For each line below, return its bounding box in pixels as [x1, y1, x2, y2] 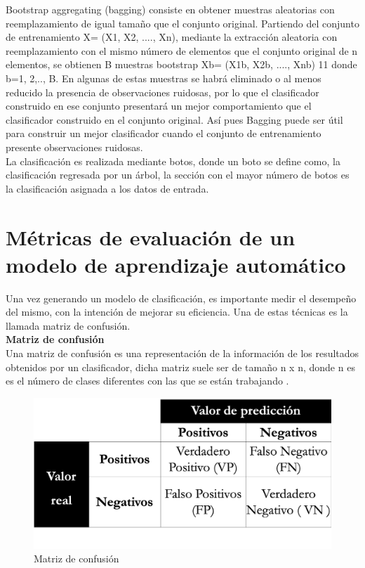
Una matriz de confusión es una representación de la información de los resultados [6, 346, 359, 360]
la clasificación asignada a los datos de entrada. [6, 181, 209, 195]
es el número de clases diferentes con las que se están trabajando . [6, 373, 289, 388]
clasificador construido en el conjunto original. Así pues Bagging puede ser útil [6, 112, 343, 127]
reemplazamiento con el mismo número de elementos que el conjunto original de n [6, 43, 358, 58]
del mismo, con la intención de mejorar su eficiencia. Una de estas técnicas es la [6, 304, 348, 319]
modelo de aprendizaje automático [6, 250, 346, 278]
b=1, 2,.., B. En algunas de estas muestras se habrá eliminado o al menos [6, 70, 321, 85]
